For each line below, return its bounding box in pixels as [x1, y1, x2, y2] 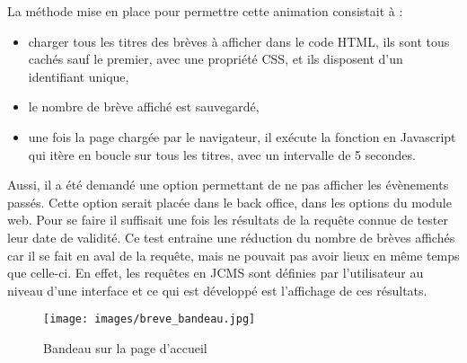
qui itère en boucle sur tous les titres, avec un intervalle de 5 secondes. [28, 145, 416, 164]
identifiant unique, [28, 66, 129, 85]
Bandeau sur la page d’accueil [43, 338, 207, 357]
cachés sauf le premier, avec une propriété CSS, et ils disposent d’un [28, 49, 403, 68]
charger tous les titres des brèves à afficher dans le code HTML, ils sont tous [28, 31, 450, 50]
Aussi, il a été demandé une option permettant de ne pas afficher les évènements [7, 175, 449, 194]
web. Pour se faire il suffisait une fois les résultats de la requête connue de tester [7, 210, 448, 229]
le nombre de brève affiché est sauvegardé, [28, 97, 260, 116]
